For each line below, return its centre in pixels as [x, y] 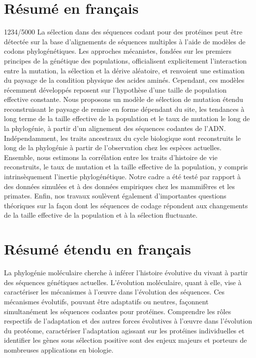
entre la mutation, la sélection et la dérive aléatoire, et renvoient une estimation [124, 70]
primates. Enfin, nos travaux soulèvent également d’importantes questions [115, 196]
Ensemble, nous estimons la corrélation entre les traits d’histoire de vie [111, 157]
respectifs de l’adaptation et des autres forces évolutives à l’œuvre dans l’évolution [128, 321]
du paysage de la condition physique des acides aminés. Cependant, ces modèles [124, 80]
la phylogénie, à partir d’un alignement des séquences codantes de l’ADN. [115, 128]
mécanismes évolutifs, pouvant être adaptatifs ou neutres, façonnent [106, 301]
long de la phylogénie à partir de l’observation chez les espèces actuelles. [113, 147]
